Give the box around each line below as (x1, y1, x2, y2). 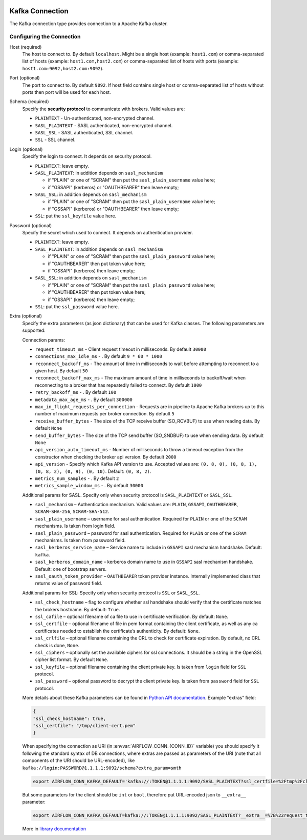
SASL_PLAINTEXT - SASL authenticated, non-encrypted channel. (35, 122, 173, 128)
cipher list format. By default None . (35, 656, 108, 663)
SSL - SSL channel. (35, 136, 76, 143)
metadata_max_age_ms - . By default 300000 (35, 396, 133, 403)
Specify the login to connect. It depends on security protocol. (22, 153, 152, 159)
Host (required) (9, 44, 42, 50)
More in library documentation (22, 826, 86, 832)
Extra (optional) (9, 313, 42, 319)
